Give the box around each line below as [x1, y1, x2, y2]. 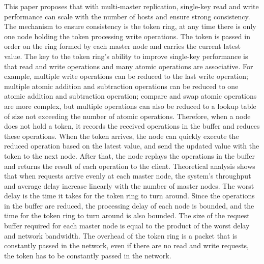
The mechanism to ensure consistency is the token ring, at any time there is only [4, 21, 256, 32]
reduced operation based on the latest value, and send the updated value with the [4, 140, 259, 151]
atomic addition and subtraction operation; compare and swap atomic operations [4, 91, 257, 101]
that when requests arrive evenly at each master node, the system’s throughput [4, 170, 251, 181]
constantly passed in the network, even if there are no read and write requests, [4, 240, 249, 251]
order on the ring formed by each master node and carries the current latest [4, 41, 241, 51]
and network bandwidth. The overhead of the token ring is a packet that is [4, 230, 238, 241]
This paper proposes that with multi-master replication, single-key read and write [4, 1, 259, 11]
